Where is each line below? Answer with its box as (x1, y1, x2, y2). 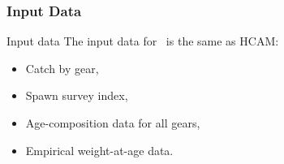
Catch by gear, (25, 59, 99, 76)
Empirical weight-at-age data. (25, 141, 174, 158)
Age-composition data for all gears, (25, 114, 200, 131)
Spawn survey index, (25, 87, 128, 104)
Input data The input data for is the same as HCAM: (6, 32, 279, 50)
